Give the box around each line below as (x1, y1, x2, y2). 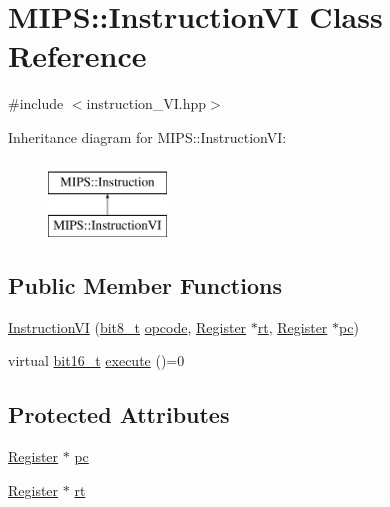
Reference (8, 35, 147, 76)
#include (8, 93, 64, 114)
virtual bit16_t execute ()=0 (8, 350, 185, 371)
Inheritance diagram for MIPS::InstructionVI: (8, 126, 287, 147)
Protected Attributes (8, 399, 230, 430)
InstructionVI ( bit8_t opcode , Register (8, 316, 247, 337)
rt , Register (257, 316, 328, 337)
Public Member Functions (8, 270, 282, 301)
